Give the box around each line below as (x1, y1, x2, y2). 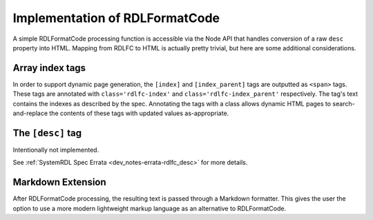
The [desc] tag (12, 127, 82, 139)
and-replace (12, 109, 48, 117)
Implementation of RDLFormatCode (12, 10, 220, 26)
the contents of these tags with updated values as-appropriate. (49, 109, 229, 117)
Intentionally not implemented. (12, 146, 99, 154)
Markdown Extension (12, 177, 106, 188)
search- (332, 99, 355, 108)
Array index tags (12, 62, 86, 74)
